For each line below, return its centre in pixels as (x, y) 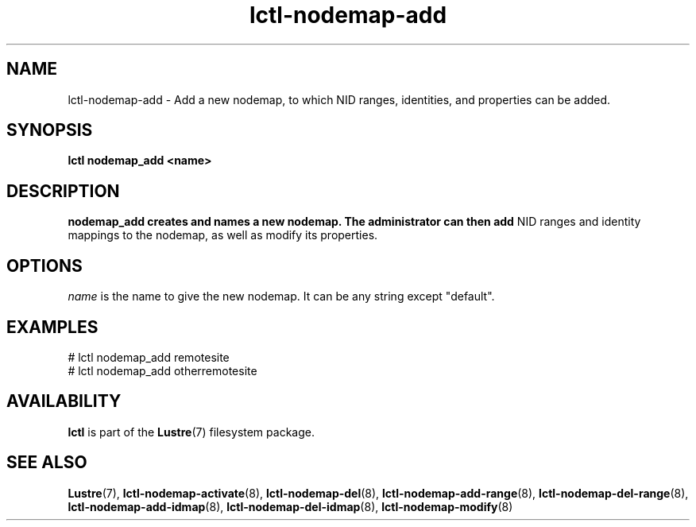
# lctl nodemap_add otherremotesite (162, 370)
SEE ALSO (47, 463)
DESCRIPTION (63, 191)
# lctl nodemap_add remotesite (149, 357)
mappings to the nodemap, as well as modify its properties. (223, 235)
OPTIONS (44, 265)
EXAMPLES (52, 327)
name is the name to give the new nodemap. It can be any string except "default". (281, 296)
